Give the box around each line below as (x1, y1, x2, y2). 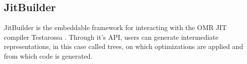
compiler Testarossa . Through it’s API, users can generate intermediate (4, 32, 218, 42)
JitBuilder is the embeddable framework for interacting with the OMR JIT (4, 22, 227, 32)
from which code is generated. (4, 50, 93, 61)
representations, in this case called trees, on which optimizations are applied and (4, 41, 243, 51)
